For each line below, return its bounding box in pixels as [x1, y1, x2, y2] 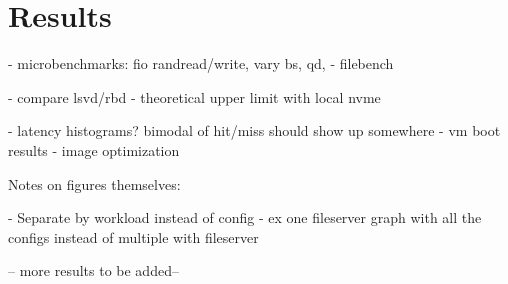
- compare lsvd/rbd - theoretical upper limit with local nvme [8, 86, 381, 107]
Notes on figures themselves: [8, 173, 181, 194]
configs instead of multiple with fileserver [8, 226, 259, 247]
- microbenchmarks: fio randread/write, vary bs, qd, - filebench [8, 53, 394, 74]
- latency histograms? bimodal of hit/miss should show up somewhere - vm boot [8, 120, 501, 141]
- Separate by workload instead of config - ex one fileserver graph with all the [8, 207, 482, 228]
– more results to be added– [8, 260, 179, 281]
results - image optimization [8, 139, 180, 160]
